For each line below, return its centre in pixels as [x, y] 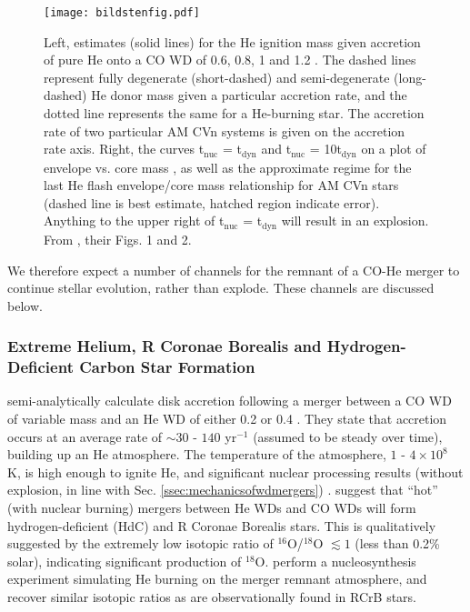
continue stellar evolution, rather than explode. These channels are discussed [221, 288]
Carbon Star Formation [167, 367]
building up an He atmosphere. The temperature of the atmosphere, [197, 454]
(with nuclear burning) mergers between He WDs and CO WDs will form [212, 507]
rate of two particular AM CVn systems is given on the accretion [225, 130]
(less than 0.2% [397, 543]
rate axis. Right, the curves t [124, 149]
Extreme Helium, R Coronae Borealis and [165, 346]
